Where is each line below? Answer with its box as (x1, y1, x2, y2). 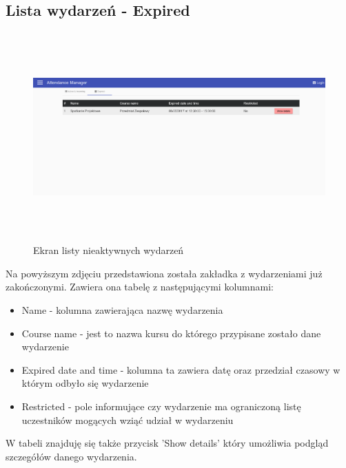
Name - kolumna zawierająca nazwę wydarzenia (21, 302, 223, 317)
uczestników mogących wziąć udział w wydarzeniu (21, 412, 234, 427)
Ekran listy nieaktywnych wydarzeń (33, 243, 184, 257)
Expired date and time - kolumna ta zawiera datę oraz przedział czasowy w (21, 362, 340, 376)
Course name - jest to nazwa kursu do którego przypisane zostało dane (21, 326, 321, 340)
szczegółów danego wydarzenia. (6, 449, 137, 463)
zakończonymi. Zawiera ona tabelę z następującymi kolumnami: (6, 279, 274, 294)
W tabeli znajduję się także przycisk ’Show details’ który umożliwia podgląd (6, 436, 329, 450)
